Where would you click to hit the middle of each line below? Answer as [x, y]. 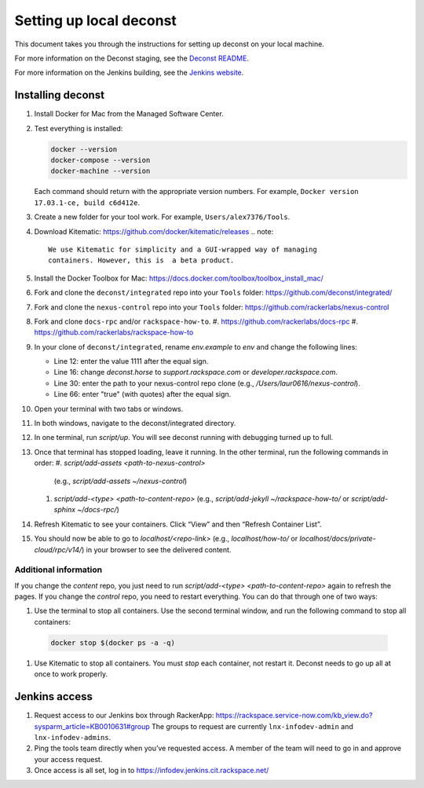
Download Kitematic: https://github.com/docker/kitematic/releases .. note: [154, 231]
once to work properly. [71, 674]
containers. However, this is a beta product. [141, 260]
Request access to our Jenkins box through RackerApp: [124, 716]
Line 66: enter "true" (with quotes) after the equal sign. [143, 394]
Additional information [58, 570]
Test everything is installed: [79, 128]
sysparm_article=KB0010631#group [92, 726]
